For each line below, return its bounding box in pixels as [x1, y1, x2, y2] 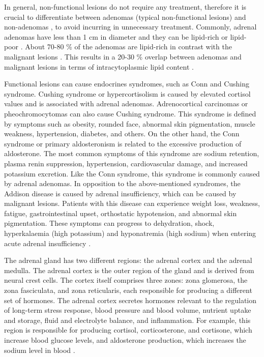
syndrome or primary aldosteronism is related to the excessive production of [4, 138, 242, 148]
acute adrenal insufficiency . [4, 237, 91, 248]
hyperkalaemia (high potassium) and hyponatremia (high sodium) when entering [4, 228, 256, 239]
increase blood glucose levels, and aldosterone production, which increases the [4, 335, 246, 345]
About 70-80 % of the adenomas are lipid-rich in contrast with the [25, 41, 232, 52]
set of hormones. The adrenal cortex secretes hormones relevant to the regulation [4, 294, 257, 305]
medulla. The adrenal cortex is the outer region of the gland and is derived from [4, 264, 254, 275]
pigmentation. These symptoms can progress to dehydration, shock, [4, 218, 215, 228]
